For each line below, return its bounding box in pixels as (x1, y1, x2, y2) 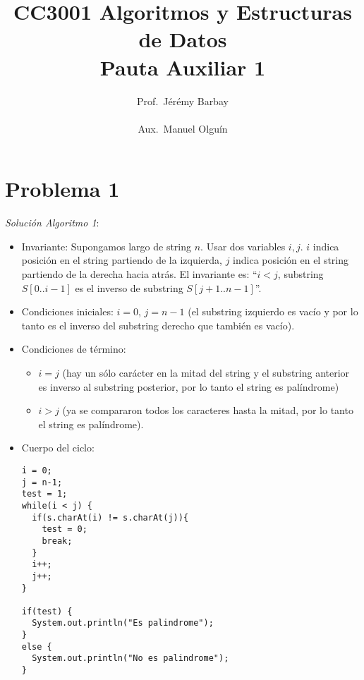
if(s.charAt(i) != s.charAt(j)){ (32, 512, 189, 523)
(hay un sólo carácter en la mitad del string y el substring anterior (62, 365, 350, 380)
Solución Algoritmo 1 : (5, 215, 99, 230)
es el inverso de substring (75, 280, 183, 295)
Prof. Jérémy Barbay (137, 93, 229, 108)
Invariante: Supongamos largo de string (21, 238, 192, 253)
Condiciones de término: (21, 341, 126, 356)
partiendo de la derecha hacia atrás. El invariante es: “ (21, 267, 257, 281)
